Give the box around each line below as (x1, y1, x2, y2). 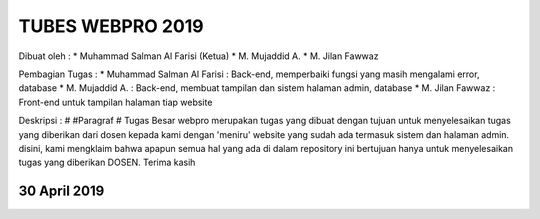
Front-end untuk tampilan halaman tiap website (18, 96, 213, 108)
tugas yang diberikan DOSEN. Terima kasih (18, 156, 196, 169)
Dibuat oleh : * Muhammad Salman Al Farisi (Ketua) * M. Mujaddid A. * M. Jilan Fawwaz (18, 50, 379, 62)
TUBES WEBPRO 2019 (18, 15, 204, 37)
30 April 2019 (18, 183, 105, 200)
